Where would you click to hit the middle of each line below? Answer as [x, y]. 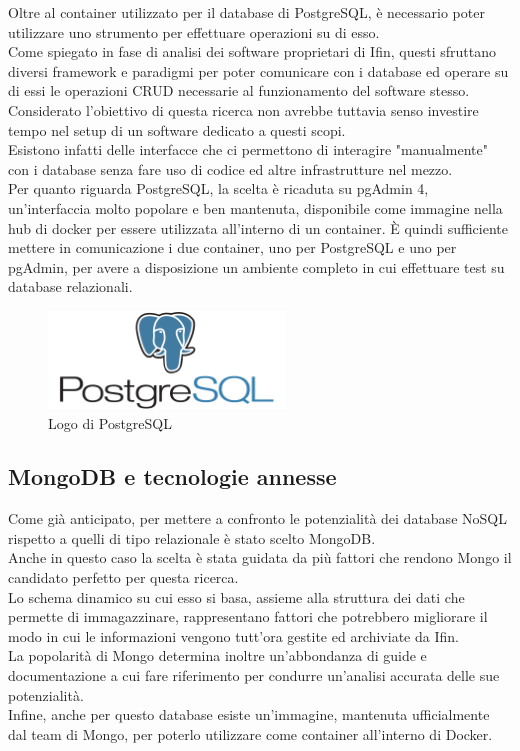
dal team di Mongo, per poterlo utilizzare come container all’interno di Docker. [250, 733]
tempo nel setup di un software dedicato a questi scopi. [177, 129]
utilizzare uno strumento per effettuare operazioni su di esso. [194, 31]
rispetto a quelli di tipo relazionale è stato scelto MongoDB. [192, 537]
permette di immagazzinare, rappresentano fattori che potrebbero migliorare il [248, 616]
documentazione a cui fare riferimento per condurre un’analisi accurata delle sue [254, 675]
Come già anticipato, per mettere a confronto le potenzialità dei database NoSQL [257, 518]
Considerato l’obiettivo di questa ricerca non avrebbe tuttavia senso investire [243, 109]
